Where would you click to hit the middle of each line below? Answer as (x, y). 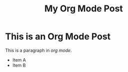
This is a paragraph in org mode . (39, 50)
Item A (19, 60)
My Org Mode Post (84, 9)
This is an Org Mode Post (58, 36)
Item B (19, 65)
